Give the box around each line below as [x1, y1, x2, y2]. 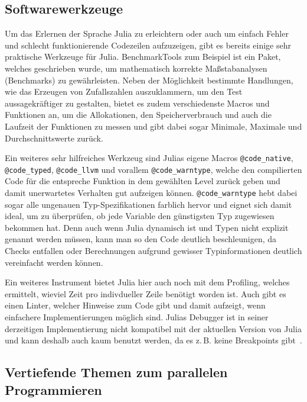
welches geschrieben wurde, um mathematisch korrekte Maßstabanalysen [5, 62, 267, 74]
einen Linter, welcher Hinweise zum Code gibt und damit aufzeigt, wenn [5, 299, 266, 311]
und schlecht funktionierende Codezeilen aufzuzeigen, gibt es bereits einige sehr [5, 38, 291, 51]
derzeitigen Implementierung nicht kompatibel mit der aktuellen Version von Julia [5, 322, 302, 335]
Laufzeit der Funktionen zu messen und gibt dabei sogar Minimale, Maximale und [5, 120, 302, 132]
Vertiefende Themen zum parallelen [5, 363, 228, 381]
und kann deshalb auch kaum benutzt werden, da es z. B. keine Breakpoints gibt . [5, 334, 302, 346]
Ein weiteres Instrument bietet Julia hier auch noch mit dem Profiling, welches [5, 276, 290, 288]
